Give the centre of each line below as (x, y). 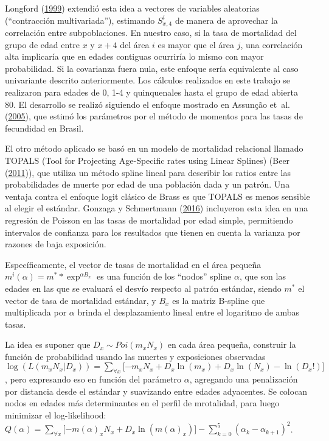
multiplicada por (36, 312)
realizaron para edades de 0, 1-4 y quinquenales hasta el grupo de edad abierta (151, 92)
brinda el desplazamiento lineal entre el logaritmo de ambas (189, 312)
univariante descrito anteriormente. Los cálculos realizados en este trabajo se (148, 80)
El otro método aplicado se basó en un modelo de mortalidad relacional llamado (154, 148)
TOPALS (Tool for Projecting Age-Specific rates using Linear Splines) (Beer (147, 160)
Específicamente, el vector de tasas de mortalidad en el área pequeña (133, 264)
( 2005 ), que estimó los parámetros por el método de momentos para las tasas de (154, 116)
